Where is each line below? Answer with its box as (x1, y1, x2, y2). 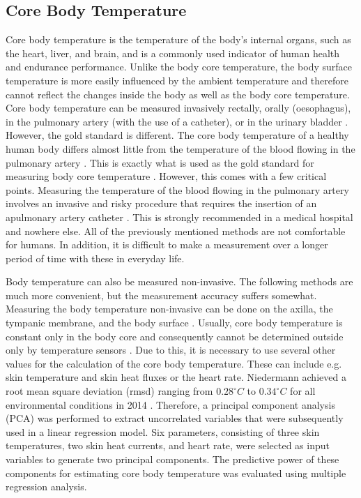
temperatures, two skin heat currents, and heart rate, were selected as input (6, 438, 330, 453)
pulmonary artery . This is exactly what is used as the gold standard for (6, 155, 314, 169)
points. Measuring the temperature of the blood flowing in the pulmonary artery (6, 182, 349, 197)
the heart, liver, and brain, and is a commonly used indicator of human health (6, 45, 340, 60)
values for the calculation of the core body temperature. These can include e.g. (6, 356, 342, 370)
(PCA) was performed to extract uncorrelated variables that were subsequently (6, 411, 344, 425)
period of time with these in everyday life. (6, 250, 185, 265)
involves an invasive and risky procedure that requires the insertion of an (6, 196, 317, 211)
